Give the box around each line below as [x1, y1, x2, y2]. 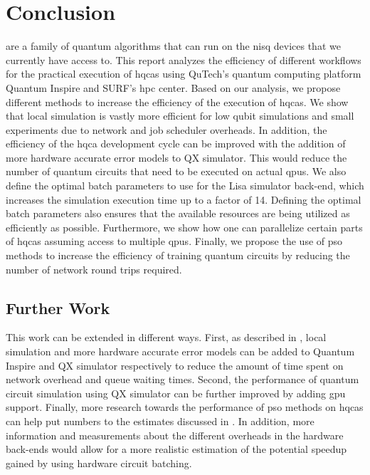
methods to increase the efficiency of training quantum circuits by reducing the [6, 248, 350, 263]
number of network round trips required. [6, 261, 182, 276]
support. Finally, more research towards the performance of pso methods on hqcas [6, 400, 364, 414]
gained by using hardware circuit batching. [6, 455, 192, 470]
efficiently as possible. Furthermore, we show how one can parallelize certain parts [6, 219, 363, 234]
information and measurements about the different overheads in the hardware [6, 427, 344, 442]
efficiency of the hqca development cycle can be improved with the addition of [6, 136, 346, 151]
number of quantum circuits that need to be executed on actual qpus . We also [6, 164, 347, 179]
